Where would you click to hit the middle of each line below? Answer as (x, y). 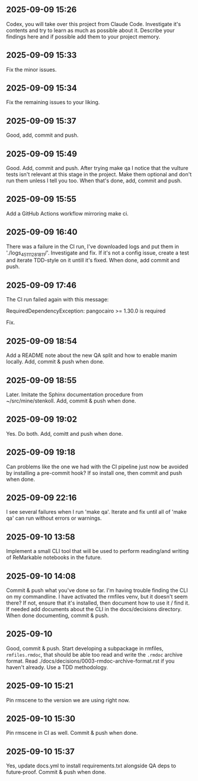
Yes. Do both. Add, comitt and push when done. (65, 433)
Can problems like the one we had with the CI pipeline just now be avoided (97, 467)
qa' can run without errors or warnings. (54, 518)
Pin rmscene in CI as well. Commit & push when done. (72, 733)
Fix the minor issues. (31, 69)
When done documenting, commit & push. (58, 615)
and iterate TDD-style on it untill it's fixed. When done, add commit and (93, 261)
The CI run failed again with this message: (58, 300)
